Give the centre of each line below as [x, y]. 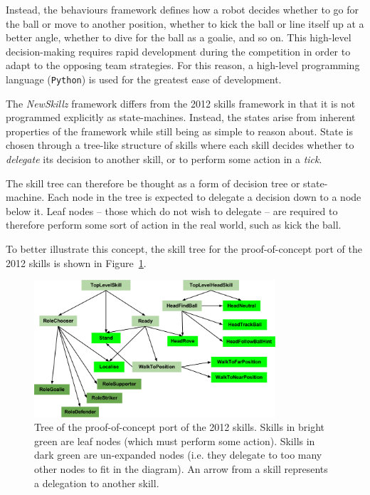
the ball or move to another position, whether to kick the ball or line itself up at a [185, 23]
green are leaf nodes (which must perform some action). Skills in [175, 441]
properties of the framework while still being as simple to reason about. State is [179, 131]
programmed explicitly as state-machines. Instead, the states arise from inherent [181, 117]
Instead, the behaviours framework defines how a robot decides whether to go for [182, 9]
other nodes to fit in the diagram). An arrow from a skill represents [181, 469]
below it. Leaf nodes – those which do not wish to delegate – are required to [172, 210]
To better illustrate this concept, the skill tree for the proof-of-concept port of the [184, 248]
